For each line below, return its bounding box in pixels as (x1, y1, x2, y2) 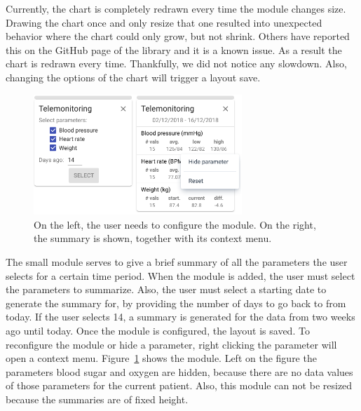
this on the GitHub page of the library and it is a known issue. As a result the (6, 42, 342, 57)
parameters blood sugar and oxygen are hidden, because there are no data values (6, 364, 353, 379)
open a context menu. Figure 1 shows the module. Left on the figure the (6, 351, 317, 365)
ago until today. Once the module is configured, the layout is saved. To (6, 323, 310, 337)
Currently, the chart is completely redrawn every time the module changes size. (6, 1, 346, 15)
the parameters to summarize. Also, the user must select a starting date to (6, 282, 327, 297)
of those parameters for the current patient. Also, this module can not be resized (6, 378, 353, 393)
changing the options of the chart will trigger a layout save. (6, 69, 261, 84)
